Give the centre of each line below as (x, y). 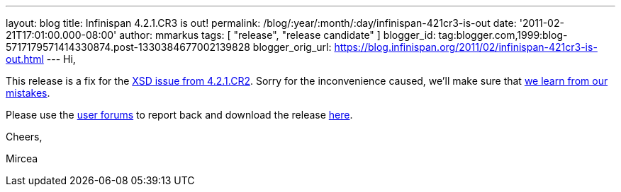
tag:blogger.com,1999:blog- (503, 35)
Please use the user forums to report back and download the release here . (179, 115)
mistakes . (28, 93)
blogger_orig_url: (292, 47)
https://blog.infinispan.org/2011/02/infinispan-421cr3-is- (466, 47)
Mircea (22, 158)
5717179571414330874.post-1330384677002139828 (128, 47)
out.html (25, 59)
